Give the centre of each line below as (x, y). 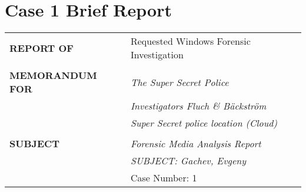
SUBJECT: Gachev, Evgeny (188, 161)
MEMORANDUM (53, 75)
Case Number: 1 (164, 178)
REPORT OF (41, 48)
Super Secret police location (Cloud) (204, 123)
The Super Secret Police (179, 82)
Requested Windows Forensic (190, 41)
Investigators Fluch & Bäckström (198, 106)
